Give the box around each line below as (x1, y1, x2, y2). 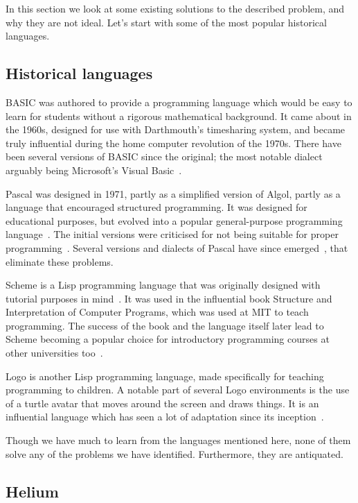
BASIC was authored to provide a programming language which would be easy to (6, 94, 352, 109)
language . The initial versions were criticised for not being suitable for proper (6, 227, 339, 241)
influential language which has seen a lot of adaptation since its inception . (6, 409, 324, 424)
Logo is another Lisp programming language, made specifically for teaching (6, 368, 324, 383)
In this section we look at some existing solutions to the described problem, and (6, 1, 345, 15)
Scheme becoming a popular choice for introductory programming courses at (6, 332, 330, 346)
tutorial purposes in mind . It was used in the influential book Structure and (6, 291, 332, 305)
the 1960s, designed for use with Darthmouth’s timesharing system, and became (6, 122, 346, 137)
